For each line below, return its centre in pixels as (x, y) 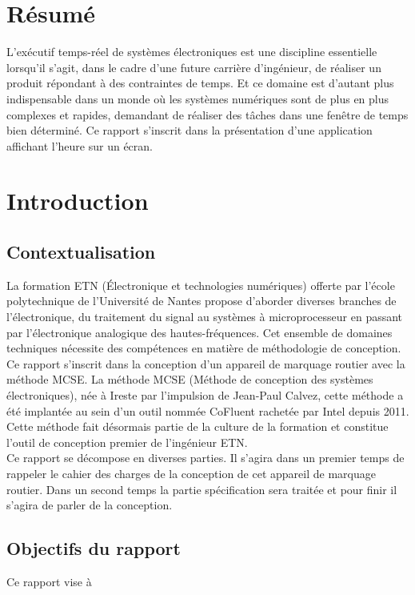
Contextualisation (81, 252)
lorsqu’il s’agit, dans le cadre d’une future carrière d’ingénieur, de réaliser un (194, 67)
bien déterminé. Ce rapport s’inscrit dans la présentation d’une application (190, 130)
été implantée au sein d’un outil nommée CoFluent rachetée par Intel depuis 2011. (208, 410)
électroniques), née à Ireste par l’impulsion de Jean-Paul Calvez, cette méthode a (205, 395)
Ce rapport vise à (49, 581)
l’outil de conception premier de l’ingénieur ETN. (127, 442)
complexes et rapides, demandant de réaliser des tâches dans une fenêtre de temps (207, 114)
